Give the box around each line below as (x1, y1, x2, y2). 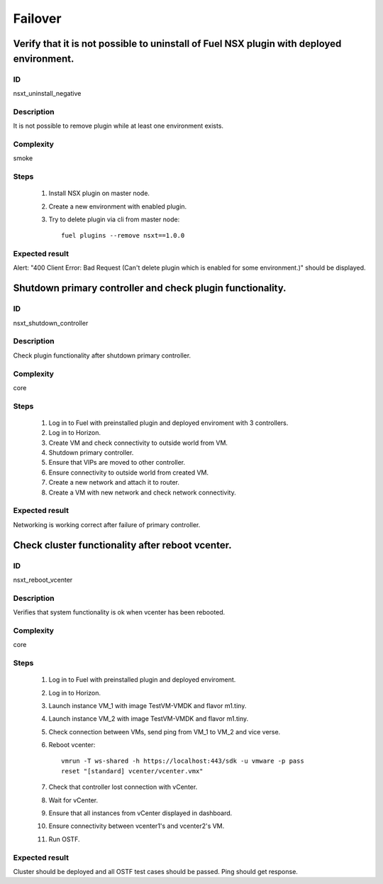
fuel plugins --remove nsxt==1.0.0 (61, 231, 185, 240)
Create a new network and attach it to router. (48, 478, 180, 487)
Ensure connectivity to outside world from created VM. (48, 468, 209, 477)
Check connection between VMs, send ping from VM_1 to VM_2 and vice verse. (48, 727, 281, 736)
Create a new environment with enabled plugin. (48, 202, 187, 211)
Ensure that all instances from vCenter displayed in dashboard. (48, 809, 233, 817)
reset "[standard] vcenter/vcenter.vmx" (61, 767, 204, 775)
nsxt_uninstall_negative (13, 89, 82, 97)
